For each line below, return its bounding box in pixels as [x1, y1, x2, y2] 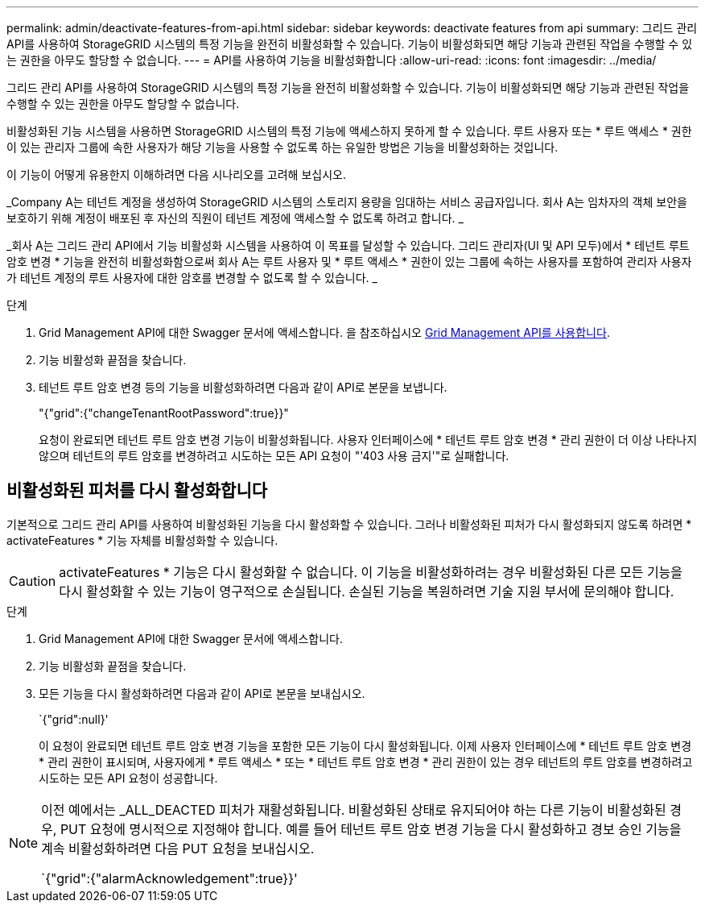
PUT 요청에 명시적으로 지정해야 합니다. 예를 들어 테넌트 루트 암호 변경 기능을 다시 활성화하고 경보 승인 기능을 [60, 820, 682, 837]
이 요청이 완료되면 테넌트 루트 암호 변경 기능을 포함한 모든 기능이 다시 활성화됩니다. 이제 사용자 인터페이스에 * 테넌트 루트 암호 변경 [39, 738, 692, 753]
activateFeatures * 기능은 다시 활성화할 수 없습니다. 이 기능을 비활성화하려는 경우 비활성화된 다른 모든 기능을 [59, 563, 683, 580]
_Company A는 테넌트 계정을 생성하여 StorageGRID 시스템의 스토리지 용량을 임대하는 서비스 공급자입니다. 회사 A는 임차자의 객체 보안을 [6, 195, 687, 209]
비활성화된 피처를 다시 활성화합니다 [6, 480, 268, 501]
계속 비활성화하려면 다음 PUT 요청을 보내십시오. [41, 840, 315, 857]
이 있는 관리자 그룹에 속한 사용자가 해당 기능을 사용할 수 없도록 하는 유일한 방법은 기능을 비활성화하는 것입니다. [6, 140, 559, 154]
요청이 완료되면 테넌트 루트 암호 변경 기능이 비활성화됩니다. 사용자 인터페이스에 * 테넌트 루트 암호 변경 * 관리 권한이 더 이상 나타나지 [39, 433, 698, 446]
